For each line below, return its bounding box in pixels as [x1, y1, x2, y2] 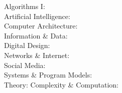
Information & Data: [4, 30, 68, 40]
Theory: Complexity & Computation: [4, 79, 118, 89]
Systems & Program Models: [4, 69, 92, 80]
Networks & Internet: [4, 49, 70, 60]
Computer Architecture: [4, 20, 78, 31]
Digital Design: [4, 40, 50, 50]
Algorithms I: [4, 1, 45, 11]
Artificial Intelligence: [4, 10, 70, 21]
